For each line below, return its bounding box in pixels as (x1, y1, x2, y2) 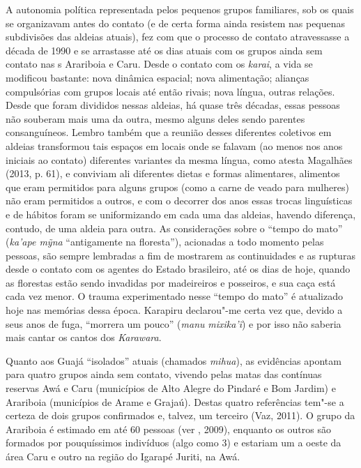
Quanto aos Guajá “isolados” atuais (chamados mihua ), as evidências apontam (6, 353, 341, 368)
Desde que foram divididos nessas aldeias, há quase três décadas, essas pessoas (6, 98, 340, 112)
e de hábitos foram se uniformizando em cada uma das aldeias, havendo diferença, (6, 206, 356, 221)
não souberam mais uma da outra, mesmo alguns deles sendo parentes (6, 111, 305, 126)
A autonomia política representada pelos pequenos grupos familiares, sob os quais (6, 2, 354, 16)
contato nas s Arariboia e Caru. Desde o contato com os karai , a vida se (6, 56, 313, 71)
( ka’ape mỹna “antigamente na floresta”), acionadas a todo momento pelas (6, 234, 324, 249)
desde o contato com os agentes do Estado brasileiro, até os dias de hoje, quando (6, 262, 351, 276)
